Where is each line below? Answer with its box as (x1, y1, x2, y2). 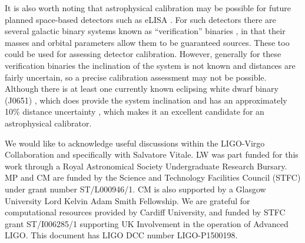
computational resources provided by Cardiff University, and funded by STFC (5, 206, 286, 218)
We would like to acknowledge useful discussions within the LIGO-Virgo (5, 137, 265, 149)
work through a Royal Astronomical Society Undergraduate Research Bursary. (5, 159, 287, 172)
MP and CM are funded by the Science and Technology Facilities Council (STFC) (5, 171, 301, 184)
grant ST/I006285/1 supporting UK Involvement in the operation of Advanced (5, 217, 289, 229)
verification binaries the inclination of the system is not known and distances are (5, 59, 296, 71)
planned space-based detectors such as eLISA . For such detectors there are (5, 13, 276, 25)
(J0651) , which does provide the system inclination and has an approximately (5, 94, 287, 106)
